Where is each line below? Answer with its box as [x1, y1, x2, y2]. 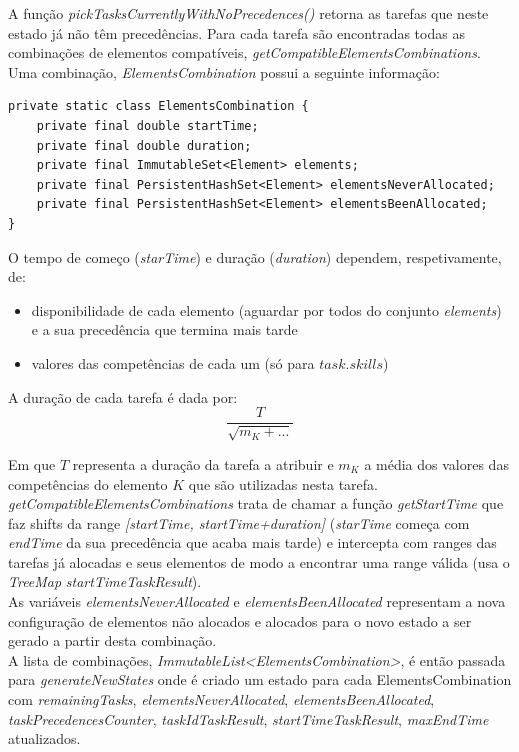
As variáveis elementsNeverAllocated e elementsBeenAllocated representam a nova [8, 591, 506, 612]
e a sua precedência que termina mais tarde [31, 319, 298, 340]
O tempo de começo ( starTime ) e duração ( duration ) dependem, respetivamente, [8, 246, 502, 267]
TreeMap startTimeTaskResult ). [8, 571, 202, 592]
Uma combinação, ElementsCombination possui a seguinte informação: [8, 61, 440, 82]
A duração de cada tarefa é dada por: [8, 386, 238, 407]
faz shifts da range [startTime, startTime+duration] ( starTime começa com [8, 512, 470, 533]
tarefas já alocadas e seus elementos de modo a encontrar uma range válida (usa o [8, 551, 510, 572]
